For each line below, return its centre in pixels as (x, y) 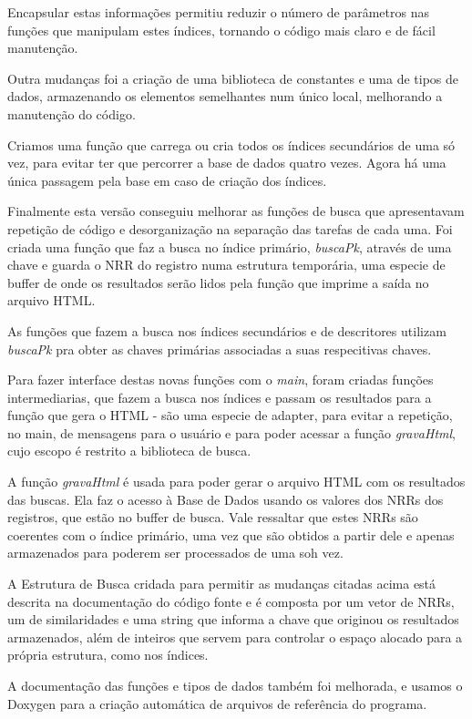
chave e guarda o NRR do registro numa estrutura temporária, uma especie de (226, 265)
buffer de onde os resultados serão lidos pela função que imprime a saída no (218, 282)
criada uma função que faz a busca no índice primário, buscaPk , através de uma (230, 247)
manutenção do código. (72, 113)
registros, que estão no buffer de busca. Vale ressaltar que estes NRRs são (213, 517)
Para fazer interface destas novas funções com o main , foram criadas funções (221, 380)
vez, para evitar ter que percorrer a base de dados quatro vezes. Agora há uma (227, 163)
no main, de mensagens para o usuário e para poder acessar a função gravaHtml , (231, 432)
